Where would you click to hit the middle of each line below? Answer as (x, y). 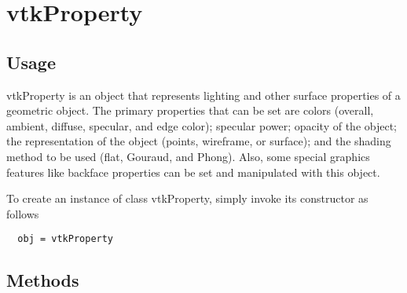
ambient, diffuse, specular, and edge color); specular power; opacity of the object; (202, 125)
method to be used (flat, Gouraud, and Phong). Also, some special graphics (188, 156)
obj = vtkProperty (66, 239)
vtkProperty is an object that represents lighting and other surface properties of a (203, 95)
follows (23, 213)
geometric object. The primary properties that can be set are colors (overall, (190, 110)
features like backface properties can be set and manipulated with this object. (193, 172)
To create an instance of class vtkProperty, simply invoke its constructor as (187, 198)
